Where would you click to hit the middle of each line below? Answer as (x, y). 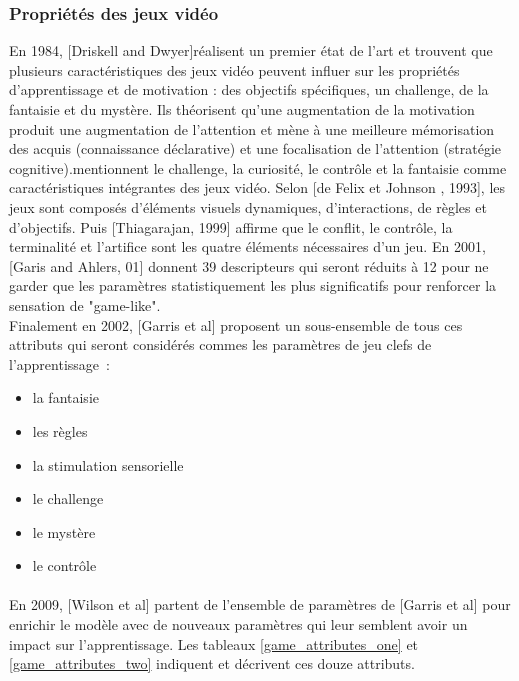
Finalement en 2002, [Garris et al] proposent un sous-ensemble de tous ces (236, 324)
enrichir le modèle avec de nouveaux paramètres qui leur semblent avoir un (238, 624)
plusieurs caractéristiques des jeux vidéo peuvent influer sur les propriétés (234, 69)
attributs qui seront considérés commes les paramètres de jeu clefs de (220, 344)
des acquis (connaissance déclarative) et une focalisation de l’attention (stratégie (255, 148)
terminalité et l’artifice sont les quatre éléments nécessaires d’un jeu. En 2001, (247, 246)
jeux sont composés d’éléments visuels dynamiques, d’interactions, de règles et (248, 206)
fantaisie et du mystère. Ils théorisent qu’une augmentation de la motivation (242, 109)
